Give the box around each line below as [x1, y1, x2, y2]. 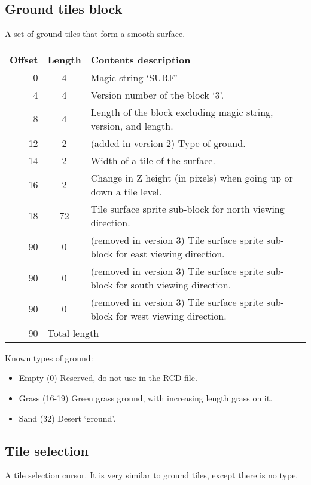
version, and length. [90, 118, 173, 133]
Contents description [90, 52, 191, 66]
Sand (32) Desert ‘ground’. [19, 412, 116, 424]
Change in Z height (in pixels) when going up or [90, 170, 293, 185]
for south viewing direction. [115, 277, 231, 291]
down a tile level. [90, 184, 162, 198]
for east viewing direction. [115, 246, 225, 260]
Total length [47, 326, 99, 340]
